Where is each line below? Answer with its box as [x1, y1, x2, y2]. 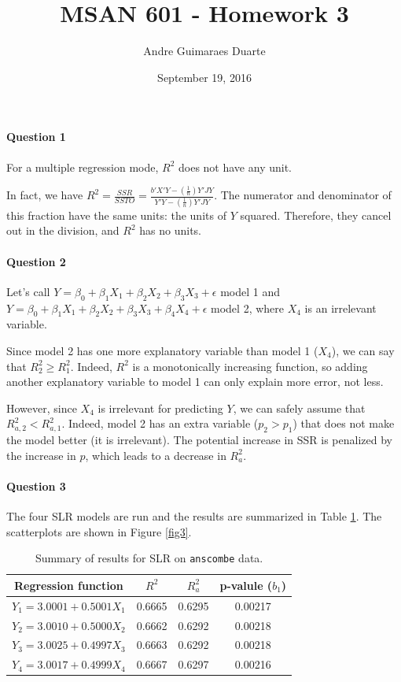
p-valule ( [219, 576, 273, 593]
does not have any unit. [178, 158, 292, 175]
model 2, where [211, 299, 284, 316]
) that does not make [292, 415, 395, 432]
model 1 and [220, 283, 280, 299]
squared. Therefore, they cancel [240, 206, 392, 223]
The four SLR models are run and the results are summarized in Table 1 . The [6, 508, 382, 524]
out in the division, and [6, 222, 120, 239]
